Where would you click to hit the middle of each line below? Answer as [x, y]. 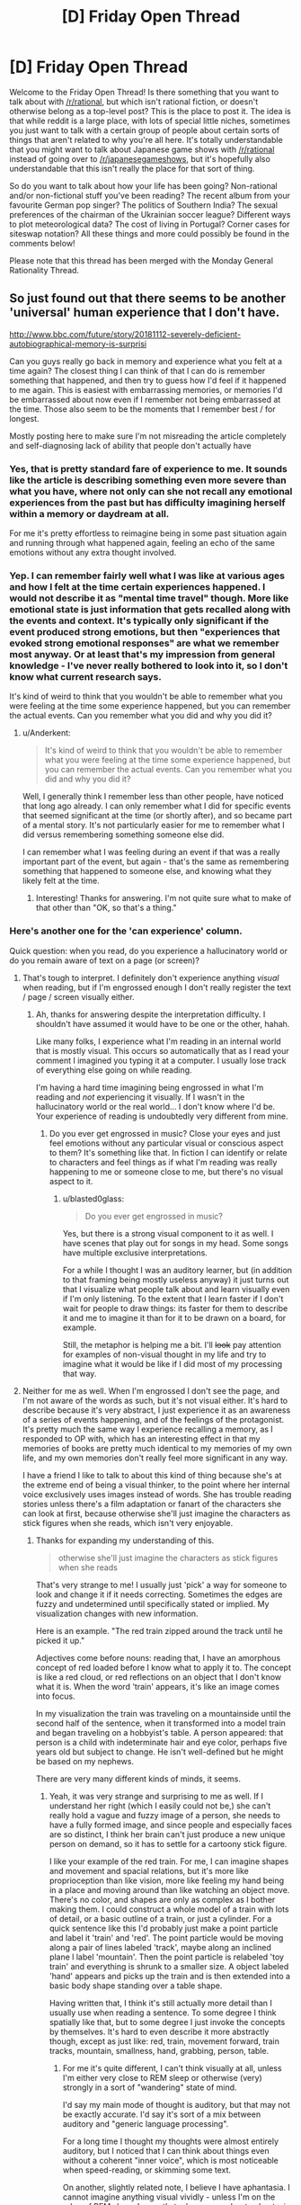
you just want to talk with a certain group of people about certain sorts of [145, 130]
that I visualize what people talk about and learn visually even [176, 1289]
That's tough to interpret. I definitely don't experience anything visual [150, 978]
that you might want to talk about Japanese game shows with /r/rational [142, 149]
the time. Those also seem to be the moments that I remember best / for [142, 409]
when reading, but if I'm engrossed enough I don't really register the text [157, 987]
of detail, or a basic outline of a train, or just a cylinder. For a [160, 1918]
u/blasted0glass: [93, 1199]
